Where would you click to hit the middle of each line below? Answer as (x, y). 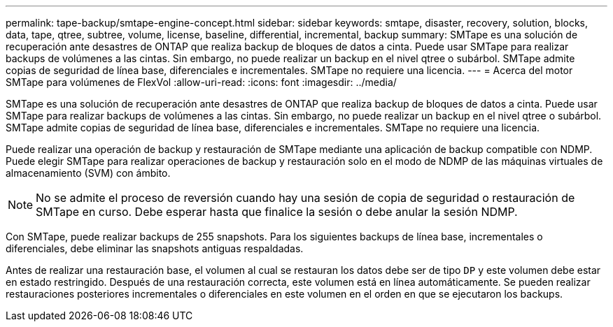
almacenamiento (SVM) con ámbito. (88, 173)
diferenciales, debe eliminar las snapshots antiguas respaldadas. (155, 248)
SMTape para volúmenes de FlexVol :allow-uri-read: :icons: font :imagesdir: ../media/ (201, 82)
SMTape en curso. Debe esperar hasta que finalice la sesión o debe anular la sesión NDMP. (277, 212)
